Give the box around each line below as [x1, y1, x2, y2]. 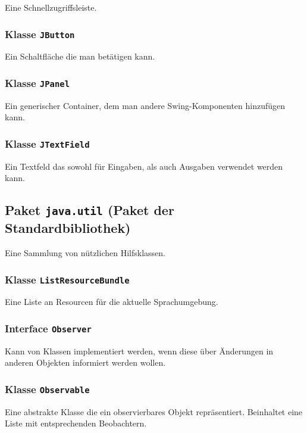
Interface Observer [5, 320, 92, 335]
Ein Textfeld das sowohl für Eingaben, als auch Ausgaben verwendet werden [5, 160, 283, 172]
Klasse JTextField [5, 136, 90, 151]
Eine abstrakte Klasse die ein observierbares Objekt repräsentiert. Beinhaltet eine [5, 405, 303, 418]
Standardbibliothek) [5, 219, 131, 237]
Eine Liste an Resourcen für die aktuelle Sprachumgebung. [5, 295, 218, 308]
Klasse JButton [5, 26, 75, 41]
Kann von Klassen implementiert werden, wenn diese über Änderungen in [5, 344, 274, 357]
